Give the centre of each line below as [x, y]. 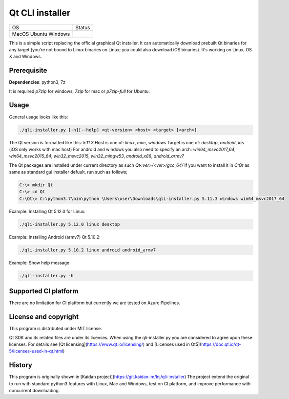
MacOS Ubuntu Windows [41, 34]
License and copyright [44, 317]
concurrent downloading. [34, 390]
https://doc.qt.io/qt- [221, 344]
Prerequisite [28, 71]
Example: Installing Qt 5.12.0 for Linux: [47, 211]
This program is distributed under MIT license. [56, 329]
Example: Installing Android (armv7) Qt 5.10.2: [55, 237]
